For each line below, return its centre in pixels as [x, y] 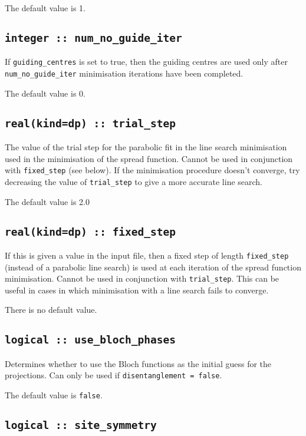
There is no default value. [51, 310]
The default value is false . [54, 395]
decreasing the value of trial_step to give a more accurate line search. [134, 181]
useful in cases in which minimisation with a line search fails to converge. [137, 290]
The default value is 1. [45, 8]
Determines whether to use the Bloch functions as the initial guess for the [138, 363]
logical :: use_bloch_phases [91, 340]
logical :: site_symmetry [81, 425]
